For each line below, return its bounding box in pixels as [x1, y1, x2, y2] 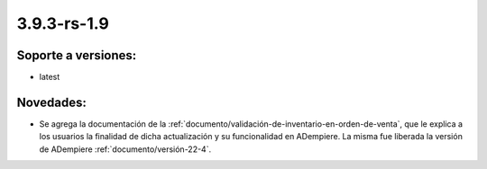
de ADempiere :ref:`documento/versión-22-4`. [39, 144, 212, 155]
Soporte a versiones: [16, 48, 137, 63]
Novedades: [16, 94, 87, 110]
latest [39, 72, 60, 83]
